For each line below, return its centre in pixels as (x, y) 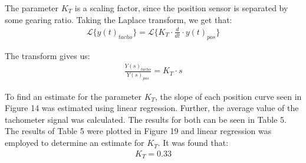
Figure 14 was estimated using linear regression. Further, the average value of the (152, 108)
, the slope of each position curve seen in (228, 96)
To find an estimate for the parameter (73, 96)
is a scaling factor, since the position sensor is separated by (181, 8)
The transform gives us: (47, 55)
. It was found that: (193, 143)
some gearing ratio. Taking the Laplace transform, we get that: (119, 19)
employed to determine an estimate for (75, 143)
